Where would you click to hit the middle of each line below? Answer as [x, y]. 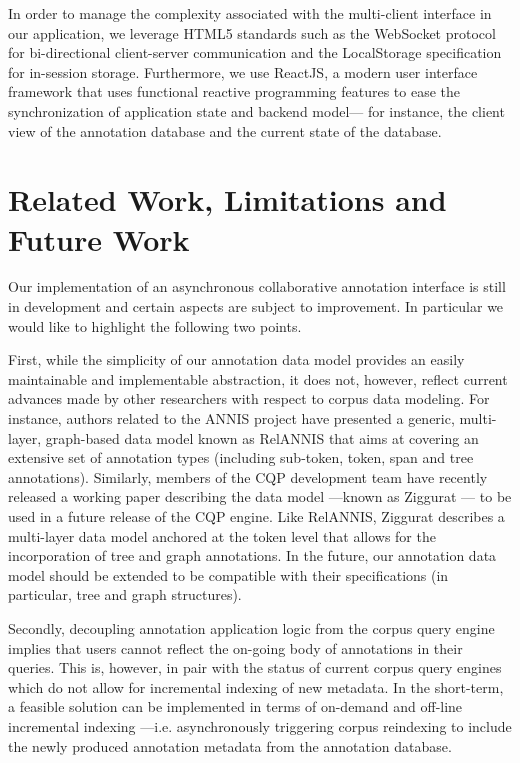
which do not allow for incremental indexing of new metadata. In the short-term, [256, 686]
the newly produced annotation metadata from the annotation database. [230, 745]
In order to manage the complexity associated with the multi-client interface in [250, 13]
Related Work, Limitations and [227, 199]
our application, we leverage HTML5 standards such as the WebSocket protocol [252, 32]
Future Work [99, 238]
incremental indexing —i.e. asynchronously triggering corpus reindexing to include [260, 725]
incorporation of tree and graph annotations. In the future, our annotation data [252, 555]
